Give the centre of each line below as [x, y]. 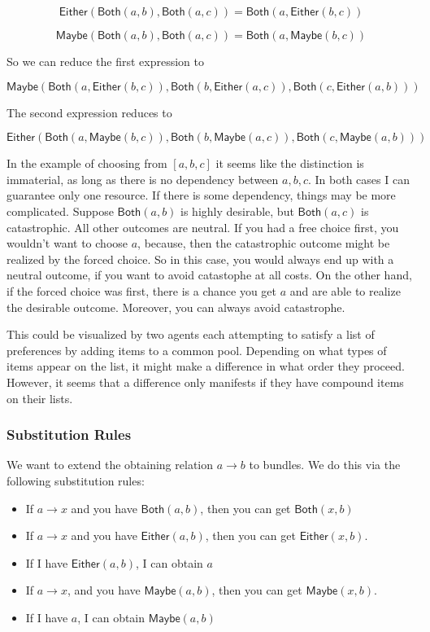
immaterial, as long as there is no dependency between [143, 179]
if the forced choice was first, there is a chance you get [142, 290]
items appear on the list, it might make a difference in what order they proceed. [206, 366]
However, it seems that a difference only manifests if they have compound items [205, 382]
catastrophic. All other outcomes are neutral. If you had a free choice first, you [203, 227]
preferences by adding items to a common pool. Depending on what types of [197, 350]
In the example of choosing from [87, 163]
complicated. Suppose [60, 211]
